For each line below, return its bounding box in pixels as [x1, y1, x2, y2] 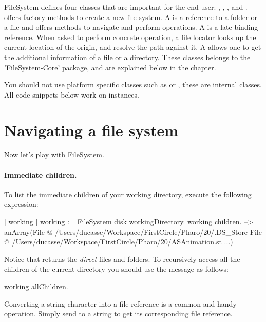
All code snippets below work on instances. [4, 89, 139, 100]
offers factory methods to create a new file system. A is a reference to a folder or [4, 11, 257, 22]
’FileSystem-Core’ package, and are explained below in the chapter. [4, 62, 216, 72]
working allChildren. [4, 281, 68, 292]
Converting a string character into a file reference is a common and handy [4, 298, 237, 309]
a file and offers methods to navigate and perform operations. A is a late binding [4, 22, 258, 32]
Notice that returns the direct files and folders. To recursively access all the [4, 253, 240, 264]
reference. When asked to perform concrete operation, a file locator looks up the [4, 31, 256, 42]
